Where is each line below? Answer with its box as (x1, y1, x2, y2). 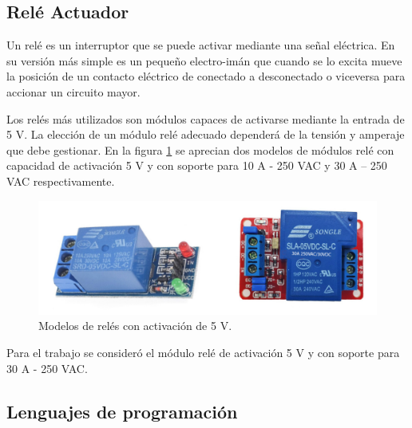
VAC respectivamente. (6, 172, 115, 189)
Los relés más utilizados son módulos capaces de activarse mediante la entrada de (6, 110, 405, 127)
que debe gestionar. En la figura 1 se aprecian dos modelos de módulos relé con (6, 141, 394, 158)
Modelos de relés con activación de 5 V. (38, 317, 232, 334)
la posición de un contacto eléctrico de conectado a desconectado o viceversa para (6, 68, 406, 84)
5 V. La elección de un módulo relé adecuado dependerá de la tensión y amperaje (6, 126, 405, 143)
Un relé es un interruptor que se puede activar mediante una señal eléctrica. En (6, 37, 395, 53)
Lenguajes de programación (6, 399, 238, 423)
